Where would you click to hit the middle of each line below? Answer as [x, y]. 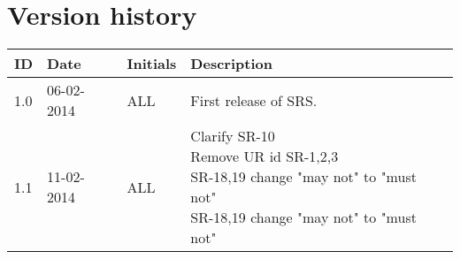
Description [231, 64]
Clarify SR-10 [233, 136]
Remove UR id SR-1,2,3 [264, 156]
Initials [152, 64]
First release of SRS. [254, 100]
